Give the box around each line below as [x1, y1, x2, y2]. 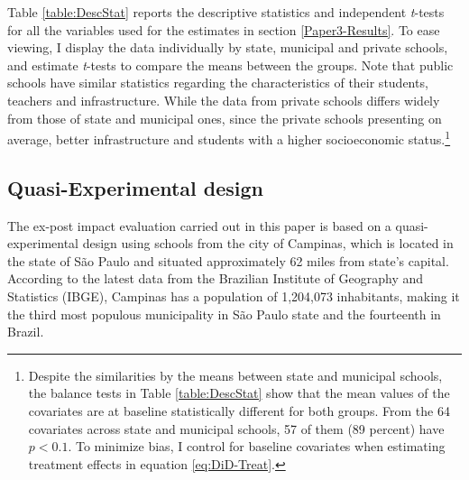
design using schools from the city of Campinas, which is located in [82, 234, 454, 253]
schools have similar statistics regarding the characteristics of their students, [7, 73, 428, 92]
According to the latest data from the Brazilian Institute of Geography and [7, 269, 424, 288]
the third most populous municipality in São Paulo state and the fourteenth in [7, 304, 441, 323]
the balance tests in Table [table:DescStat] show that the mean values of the [28, 383, 450, 402]
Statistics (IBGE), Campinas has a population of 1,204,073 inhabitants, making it [7, 286, 460, 305]
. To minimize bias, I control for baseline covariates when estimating [68, 437, 446, 456]
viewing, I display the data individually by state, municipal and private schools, [7, 38, 448, 57]
